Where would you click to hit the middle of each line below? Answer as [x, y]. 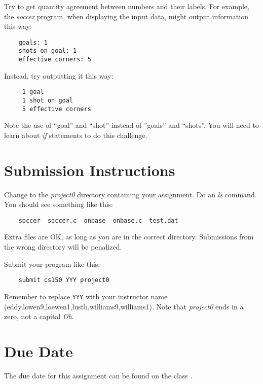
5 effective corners [57, 109]
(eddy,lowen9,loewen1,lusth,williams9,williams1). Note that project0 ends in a [124, 306]
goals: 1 [33, 42]
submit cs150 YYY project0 [64, 280]
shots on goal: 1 [48, 51]
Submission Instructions [90, 170]
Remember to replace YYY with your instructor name [86, 296]
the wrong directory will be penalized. [63, 247]
